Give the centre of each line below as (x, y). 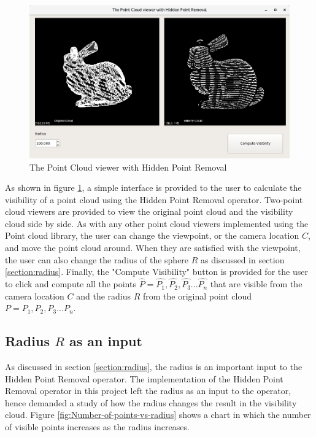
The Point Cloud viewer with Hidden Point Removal (128, 167)
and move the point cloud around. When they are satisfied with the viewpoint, (153, 248)
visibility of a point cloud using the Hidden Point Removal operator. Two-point (154, 199)
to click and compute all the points (71, 284)
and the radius (104, 296)
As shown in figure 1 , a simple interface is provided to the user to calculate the (153, 188)
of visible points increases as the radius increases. (97, 427)
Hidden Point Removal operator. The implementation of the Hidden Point (144, 378)
